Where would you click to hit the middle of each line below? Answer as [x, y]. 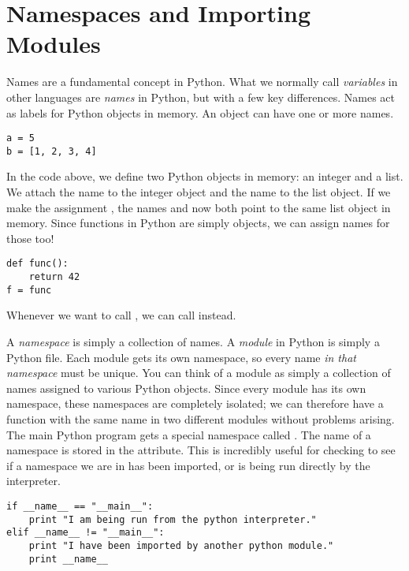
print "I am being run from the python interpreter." [173, 519]
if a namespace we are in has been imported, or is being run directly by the [188, 465]
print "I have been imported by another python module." [181, 545]
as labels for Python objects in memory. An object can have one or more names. [200, 112]
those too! [30, 238]
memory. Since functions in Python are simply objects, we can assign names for [198, 223]
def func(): [37, 264]
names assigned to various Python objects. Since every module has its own [186, 388]
